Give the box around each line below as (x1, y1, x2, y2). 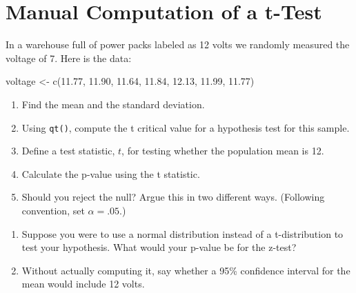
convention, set (21, 203, 85, 217)
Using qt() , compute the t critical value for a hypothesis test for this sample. (21, 120, 350, 134)
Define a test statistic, (21, 143, 115, 158)
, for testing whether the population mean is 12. (121, 143, 324, 158)
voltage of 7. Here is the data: (6, 50, 132, 65)
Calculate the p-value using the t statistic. (21, 166, 200, 181)
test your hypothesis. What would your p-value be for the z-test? (21, 240, 297, 254)
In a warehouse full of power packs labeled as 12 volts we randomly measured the (6, 37, 350, 52)
